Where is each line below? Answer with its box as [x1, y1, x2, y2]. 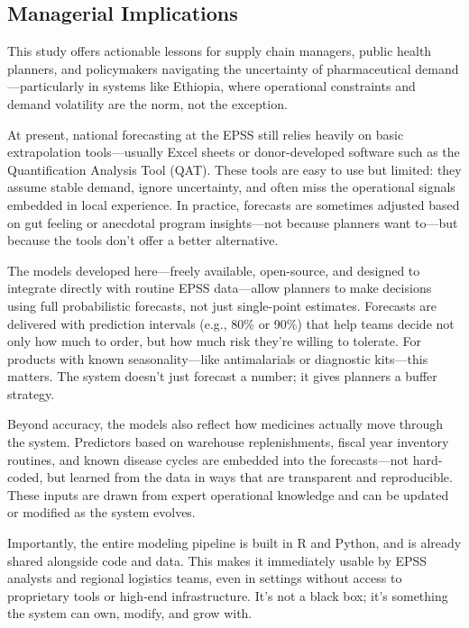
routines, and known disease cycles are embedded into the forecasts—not [7, 450, 409, 469]
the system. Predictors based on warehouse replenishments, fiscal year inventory [7, 432, 449, 451]
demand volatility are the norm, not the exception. [7, 94, 288, 113]
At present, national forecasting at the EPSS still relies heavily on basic [7, 124, 404, 143]
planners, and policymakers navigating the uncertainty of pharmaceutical [7, 59, 411, 77]
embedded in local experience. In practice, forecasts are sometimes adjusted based [7, 195, 460, 214]
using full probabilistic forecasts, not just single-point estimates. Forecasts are [7, 296, 437, 314]
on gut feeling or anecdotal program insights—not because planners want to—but [7, 213, 458, 232]
